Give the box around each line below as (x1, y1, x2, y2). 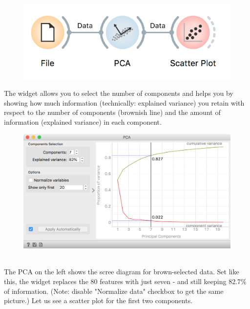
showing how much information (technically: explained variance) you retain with (4, 97, 245, 108)
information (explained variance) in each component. (4, 116, 162, 127)
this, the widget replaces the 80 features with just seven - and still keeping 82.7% (4, 276, 247, 287)
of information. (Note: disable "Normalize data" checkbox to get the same (4, 286, 224, 296)
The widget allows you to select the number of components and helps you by (4, 88, 233, 98)
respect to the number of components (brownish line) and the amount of (4, 107, 221, 117)
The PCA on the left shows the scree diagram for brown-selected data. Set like (4, 266, 239, 277)
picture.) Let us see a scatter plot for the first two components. (4, 295, 193, 306)
